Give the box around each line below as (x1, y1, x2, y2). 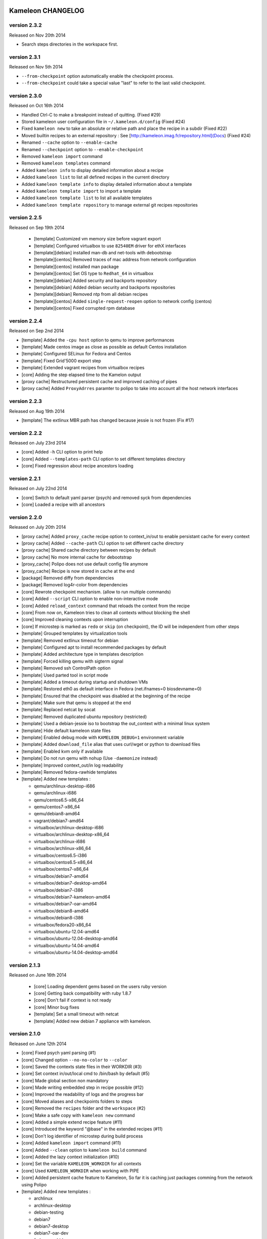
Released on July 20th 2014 (9, 524, 66, 530)
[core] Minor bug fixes (34, 1004, 80, 1010)
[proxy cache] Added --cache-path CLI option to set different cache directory (21, 540, 184, 546)
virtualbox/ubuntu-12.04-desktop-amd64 (34, 936, 118, 942)
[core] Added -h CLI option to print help (21, 449, 103, 455)
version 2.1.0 (9, 1030, 41, 1037)
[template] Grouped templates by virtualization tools (21, 630, 128, 636)
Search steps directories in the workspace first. (21, 41, 118, 47)
